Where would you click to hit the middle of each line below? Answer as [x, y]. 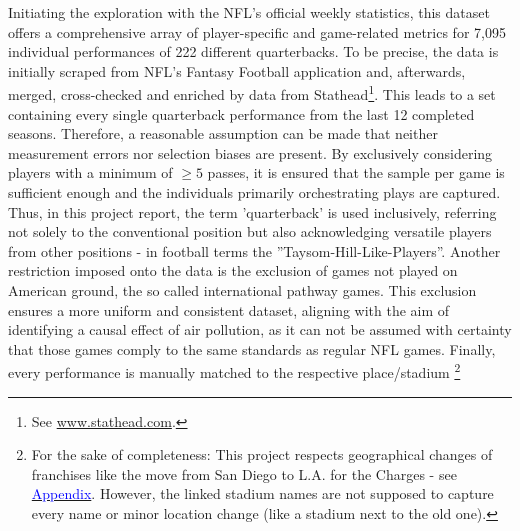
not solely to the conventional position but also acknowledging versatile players [250, 231]
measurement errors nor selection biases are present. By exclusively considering [250, 152]
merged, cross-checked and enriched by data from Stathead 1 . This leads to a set [252, 93]
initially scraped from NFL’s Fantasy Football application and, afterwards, [237, 70]
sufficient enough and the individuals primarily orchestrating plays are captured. [254, 192]
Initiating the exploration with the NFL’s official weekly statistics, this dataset [249, 12]
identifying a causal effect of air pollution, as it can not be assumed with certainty [260, 329]
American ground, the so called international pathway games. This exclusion [242, 289]
